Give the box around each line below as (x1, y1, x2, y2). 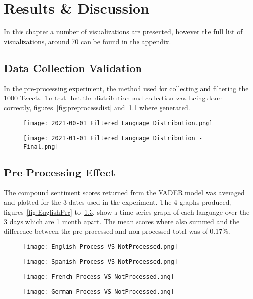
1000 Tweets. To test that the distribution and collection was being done (4, 93, 222, 103)
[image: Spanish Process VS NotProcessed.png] (23, 258, 178, 266)
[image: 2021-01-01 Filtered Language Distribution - (23, 134, 203, 142)
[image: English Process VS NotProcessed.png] (23, 243, 178, 250)
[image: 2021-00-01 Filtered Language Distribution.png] (23, 120, 213, 127)
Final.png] (23, 143, 59, 150)
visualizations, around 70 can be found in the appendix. (4, 36, 171, 46)
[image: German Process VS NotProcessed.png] (23, 288, 174, 296)
